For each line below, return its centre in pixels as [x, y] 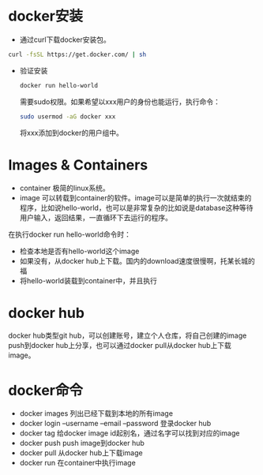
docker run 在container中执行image [77, 463]
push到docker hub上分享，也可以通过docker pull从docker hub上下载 [120, 346]
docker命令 [45, 390]
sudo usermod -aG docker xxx [68, 116]
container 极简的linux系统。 [64, 188]
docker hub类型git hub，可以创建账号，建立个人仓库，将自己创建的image [128, 335]
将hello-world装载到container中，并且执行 [88, 280]
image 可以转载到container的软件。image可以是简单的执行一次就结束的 [135, 197]
